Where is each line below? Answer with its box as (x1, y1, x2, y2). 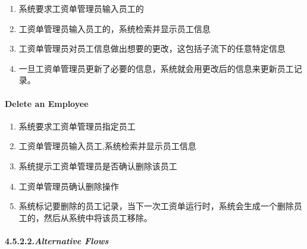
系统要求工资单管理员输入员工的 (18, 2, 144, 14)
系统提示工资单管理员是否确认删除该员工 (18, 159, 177, 172)
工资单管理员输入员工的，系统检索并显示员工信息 (18, 22, 211, 34)
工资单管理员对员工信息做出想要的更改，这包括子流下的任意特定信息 (18, 42, 286, 55)
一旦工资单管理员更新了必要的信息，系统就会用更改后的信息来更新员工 (18, 62, 294, 74)
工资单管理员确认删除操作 (18, 179, 119, 192)
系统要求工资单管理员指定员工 (18, 119, 136, 132)
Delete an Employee (5, 97, 89, 109)
